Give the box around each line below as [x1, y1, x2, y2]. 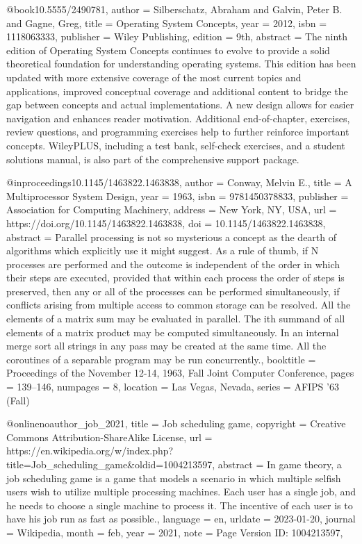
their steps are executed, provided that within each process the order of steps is [6, 270, 345, 285]
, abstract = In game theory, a [212, 457, 342, 471]
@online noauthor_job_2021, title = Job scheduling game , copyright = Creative [6, 416, 346, 431]
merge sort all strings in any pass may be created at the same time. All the [6, 338, 327, 353]
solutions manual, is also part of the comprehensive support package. [6, 151, 299, 166]
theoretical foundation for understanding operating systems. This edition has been [6, 56, 356, 71]
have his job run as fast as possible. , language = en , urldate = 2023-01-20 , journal [6, 511, 356, 526]
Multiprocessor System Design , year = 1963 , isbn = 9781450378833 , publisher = [6, 188, 349, 203]
